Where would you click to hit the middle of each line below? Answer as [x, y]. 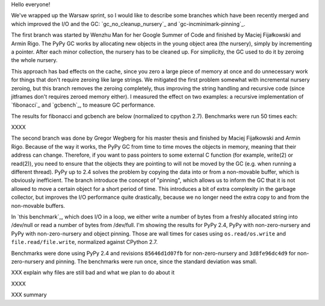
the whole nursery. [34, 60]
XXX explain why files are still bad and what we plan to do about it [93, 273]
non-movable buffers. [38, 205]
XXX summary [29, 295]
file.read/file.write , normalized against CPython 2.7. [84, 242]
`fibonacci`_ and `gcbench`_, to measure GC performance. [83, 105]
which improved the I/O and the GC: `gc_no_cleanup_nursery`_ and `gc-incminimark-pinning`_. [128, 23]
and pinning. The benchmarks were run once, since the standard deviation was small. [151, 261]
